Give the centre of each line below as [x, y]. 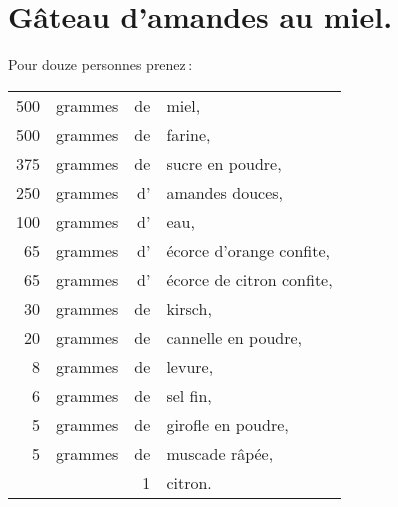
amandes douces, [224, 192]
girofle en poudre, [227, 424]
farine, [188, 134]
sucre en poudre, [224, 163]
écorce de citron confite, [249, 279]
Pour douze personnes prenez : [100, 64]
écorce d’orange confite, [248, 250]
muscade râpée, [220, 453]
